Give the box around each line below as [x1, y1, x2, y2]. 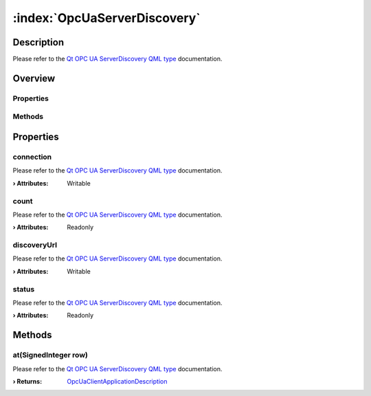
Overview [12, 72, 56, 84]
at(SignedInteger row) [12, 351, 89, 360]
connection [12, 152, 52, 162]
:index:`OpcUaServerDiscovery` [12, 10, 201, 25]
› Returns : [12, 377, 43, 385]
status [12, 284, 35, 294]
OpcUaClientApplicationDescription [67, 377, 168, 385]
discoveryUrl [12, 241, 58, 250]
